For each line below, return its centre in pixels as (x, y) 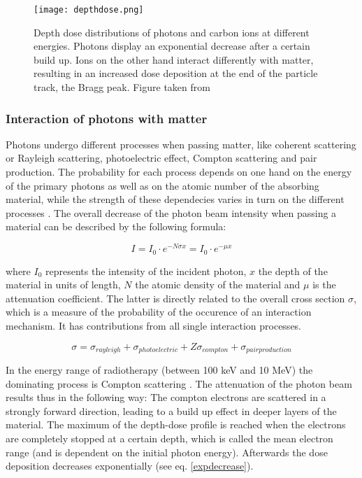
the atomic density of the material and (218, 284)
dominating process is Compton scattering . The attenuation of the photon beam (179, 383)
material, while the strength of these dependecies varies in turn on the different (175, 199)
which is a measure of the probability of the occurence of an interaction (159, 312)
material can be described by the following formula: (116, 226)
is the (324, 284)
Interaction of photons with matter (107, 118)
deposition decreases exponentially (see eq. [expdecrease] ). (130, 466)
